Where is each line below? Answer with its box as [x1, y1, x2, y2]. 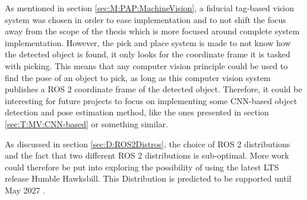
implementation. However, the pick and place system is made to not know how [5, 36, 291, 49]
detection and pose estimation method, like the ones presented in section [5, 106, 269, 118]
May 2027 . [5, 183, 46, 196]
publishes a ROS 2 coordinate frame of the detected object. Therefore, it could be [5, 83, 302, 95]
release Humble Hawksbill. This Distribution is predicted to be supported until [5, 172, 292, 185]
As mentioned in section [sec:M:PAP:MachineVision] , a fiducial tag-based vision [5, 2, 295, 14]
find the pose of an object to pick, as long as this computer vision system [5, 71, 271, 83]
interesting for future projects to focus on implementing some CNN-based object [5, 94, 297, 107]
